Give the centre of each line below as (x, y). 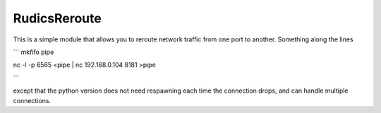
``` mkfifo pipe (34, 52)
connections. (32, 100)
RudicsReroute (57, 18)
